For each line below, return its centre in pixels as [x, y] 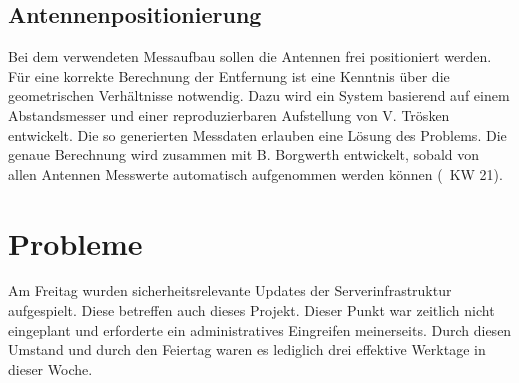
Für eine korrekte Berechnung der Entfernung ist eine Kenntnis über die [229, 75]
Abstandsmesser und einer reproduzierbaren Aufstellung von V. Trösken [229, 114]
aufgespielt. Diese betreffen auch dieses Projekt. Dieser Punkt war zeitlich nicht [251, 310]
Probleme [75, 242]
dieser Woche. [50, 368]
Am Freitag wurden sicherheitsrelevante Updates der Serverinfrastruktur [230, 290]
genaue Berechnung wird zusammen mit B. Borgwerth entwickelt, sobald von [244, 154]
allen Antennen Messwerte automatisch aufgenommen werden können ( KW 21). [255, 173]
